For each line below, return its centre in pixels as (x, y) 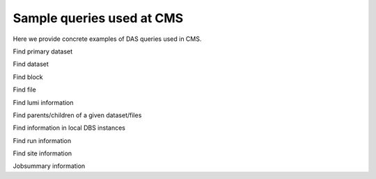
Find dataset (31, 64)
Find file (24, 89)
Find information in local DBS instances (69, 128)
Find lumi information (43, 102)
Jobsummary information (49, 166)
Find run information (42, 140)
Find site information (42, 153)
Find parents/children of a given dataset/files (77, 115)
